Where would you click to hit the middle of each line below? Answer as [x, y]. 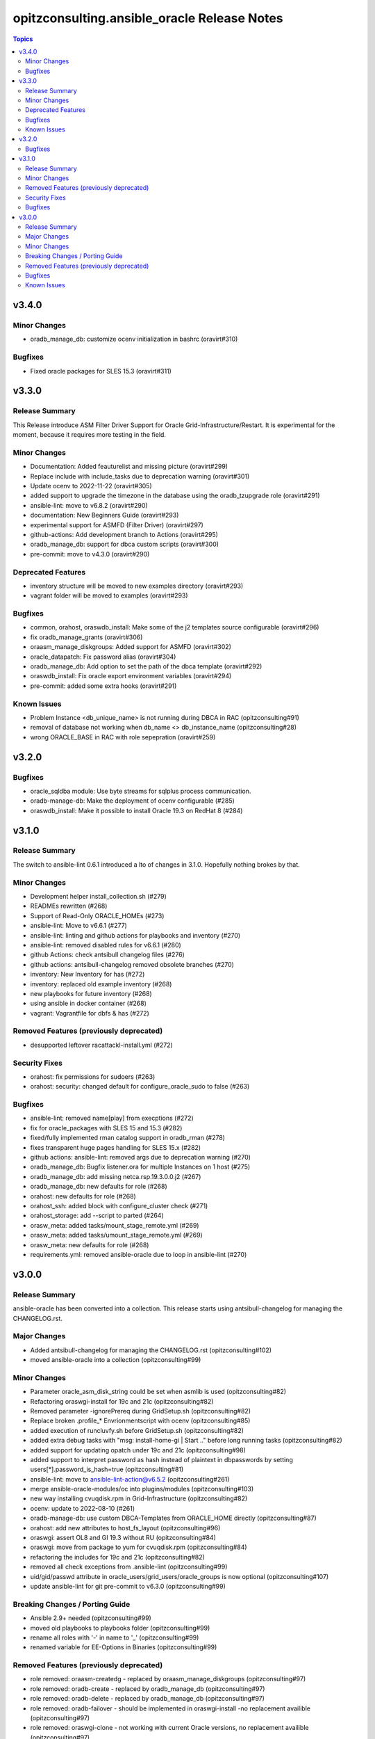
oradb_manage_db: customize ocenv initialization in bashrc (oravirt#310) [134, 339]
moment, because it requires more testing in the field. [90, 435]
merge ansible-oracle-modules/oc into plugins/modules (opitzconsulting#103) [142, 1489]
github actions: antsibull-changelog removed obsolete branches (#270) [132, 964]
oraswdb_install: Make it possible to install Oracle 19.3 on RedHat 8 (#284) [136, 810]
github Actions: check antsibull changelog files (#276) [108, 955]
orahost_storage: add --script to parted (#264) [97, 1216]
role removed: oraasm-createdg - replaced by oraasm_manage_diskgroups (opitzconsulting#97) [168, 1679]
